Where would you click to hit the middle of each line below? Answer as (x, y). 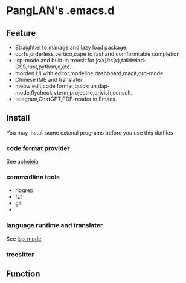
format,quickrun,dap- (83, 86)
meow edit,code (35, 86)
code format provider (38, 148)
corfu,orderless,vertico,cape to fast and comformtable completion (97, 54)
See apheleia (22, 162)
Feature (21, 33)
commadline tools (33, 178)
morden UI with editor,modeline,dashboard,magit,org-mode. (90, 73)
